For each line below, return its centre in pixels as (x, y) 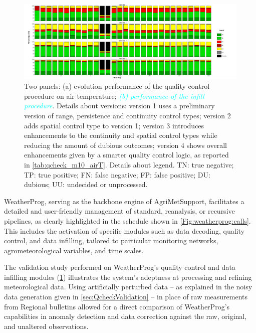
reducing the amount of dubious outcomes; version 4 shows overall (125, 145)
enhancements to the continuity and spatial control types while (121, 135)
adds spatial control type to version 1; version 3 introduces (114, 125)
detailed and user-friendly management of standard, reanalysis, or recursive (119, 211)
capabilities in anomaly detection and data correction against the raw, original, (125, 316)
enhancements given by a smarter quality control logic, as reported (126, 155)
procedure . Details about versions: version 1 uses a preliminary (119, 106)
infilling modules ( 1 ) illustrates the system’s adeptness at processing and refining (128, 277)
